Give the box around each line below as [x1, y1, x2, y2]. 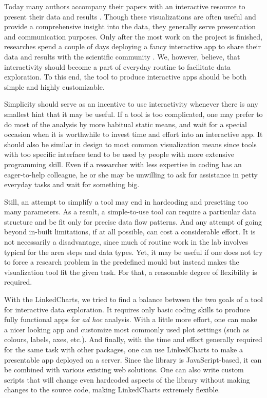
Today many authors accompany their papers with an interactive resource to [4, 1, 245, 11]
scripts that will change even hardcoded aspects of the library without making [4, 374, 250, 385]
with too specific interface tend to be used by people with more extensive [4, 149, 234, 160]
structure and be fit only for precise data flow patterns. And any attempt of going [4, 216, 262, 227]
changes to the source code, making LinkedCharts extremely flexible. [4, 384, 220, 395]
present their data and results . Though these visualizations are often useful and [4, 11, 256, 22]
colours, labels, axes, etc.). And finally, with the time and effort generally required [4, 334, 262, 345]
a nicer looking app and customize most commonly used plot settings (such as [4, 324, 250, 334]
